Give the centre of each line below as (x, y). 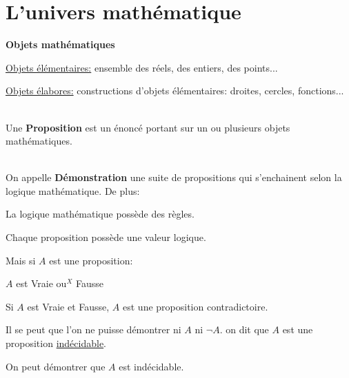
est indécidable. (151, 366)
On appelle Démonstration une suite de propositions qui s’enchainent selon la (174, 177)
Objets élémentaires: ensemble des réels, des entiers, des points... (142, 67)
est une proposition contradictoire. (196, 306)
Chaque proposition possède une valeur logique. (106, 237)
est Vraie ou (41, 283)
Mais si (21, 260)
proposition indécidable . (56, 343)
